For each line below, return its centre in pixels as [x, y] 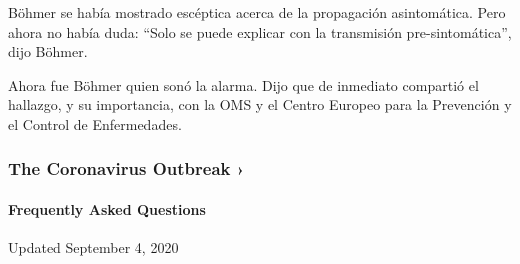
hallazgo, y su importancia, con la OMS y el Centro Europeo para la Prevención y [260, 104]
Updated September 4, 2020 [93, 247]
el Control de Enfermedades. [95, 123]
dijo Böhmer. [48, 51]
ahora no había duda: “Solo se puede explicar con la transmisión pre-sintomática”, [260, 31]
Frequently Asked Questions [107, 209]
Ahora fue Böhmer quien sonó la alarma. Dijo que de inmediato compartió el [243, 84]
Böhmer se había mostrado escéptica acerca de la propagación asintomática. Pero [257, 12]
